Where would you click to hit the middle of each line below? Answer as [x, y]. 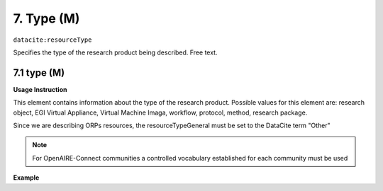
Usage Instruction [40, 89]
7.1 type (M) [39, 73]
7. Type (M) [46, 18]
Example [26, 178]
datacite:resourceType [52, 40]
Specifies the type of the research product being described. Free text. [115, 52]
